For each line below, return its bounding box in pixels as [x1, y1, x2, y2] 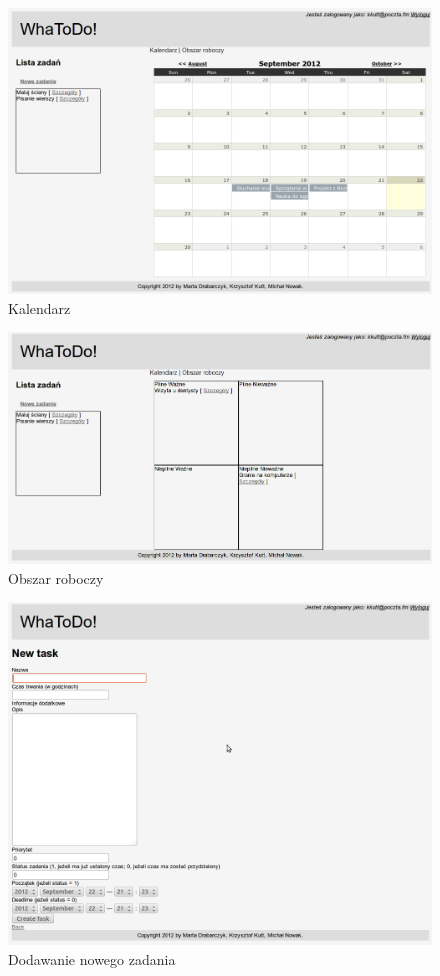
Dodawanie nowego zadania [8, 948, 176, 969]
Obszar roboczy [8, 567, 104, 588]
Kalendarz [8, 297, 71, 318]
